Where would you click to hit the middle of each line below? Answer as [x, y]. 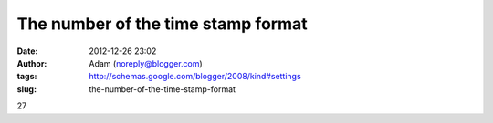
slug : [26, 89]
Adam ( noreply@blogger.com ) [146, 63]
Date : [27, 51]
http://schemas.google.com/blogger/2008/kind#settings [195, 77]
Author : [32, 63]
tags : [27, 77]
